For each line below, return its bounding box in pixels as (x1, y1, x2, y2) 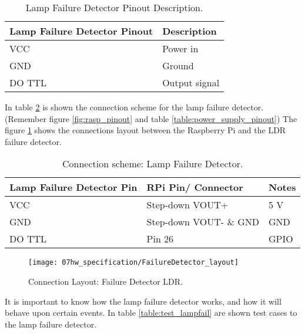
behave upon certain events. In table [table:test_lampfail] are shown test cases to (5, 306, 297, 319)
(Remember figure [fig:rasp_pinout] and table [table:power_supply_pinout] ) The (5, 112, 297, 124)
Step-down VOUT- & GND (146, 215, 259, 229)
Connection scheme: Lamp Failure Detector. (62, 157, 243, 171)
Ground (162, 59, 194, 72)
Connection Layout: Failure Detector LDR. (28, 275, 183, 288)
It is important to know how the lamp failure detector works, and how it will (5, 295, 281, 307)
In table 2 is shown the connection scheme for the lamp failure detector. (5, 101, 264, 113)
